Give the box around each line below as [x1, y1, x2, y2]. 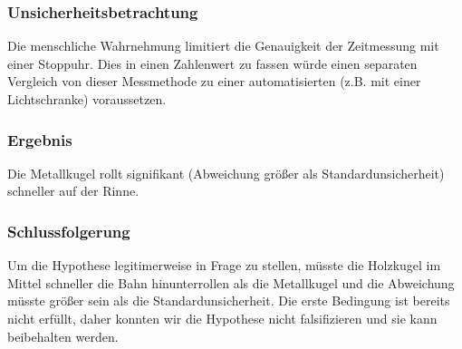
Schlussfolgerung [7, 219, 130, 242]
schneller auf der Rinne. [7, 181, 140, 200]
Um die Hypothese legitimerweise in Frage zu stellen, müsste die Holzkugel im [7, 256, 441, 275]
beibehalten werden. [7, 326, 119, 345]
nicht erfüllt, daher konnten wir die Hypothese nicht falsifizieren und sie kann [7, 309, 438, 327]
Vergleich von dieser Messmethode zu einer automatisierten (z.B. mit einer [7, 72, 421, 91]
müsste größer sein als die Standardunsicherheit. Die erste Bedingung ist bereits [7, 291, 450, 310]
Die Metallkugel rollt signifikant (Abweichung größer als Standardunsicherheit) [7, 163, 445, 182]
